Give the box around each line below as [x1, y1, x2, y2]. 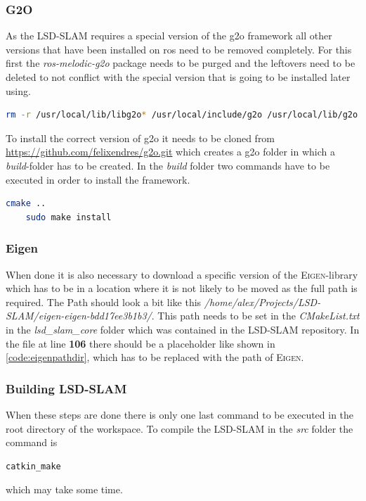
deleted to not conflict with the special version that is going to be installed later [6, 70, 351, 84]
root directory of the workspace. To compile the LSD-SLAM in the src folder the [6, 421, 353, 436]
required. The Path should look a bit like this [6, 294, 202, 309]
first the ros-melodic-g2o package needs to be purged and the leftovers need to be [6, 56, 355, 70]
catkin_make [6, 461, 61, 471]
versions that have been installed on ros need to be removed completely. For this [6, 42, 352, 56]
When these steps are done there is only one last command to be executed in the [6, 407, 354, 421]
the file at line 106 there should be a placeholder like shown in [6, 336, 275, 350]
